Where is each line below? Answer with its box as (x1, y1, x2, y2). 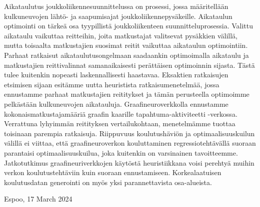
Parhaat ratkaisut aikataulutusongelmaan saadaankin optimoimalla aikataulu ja (4, 49, 249, 60)
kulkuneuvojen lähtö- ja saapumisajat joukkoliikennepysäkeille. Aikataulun (4, 10, 232, 21)
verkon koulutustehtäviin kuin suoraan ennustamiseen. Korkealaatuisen (4, 167, 221, 178)
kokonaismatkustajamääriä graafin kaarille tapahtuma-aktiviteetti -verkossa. (4, 108, 237, 119)
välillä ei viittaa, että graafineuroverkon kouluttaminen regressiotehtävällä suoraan (4, 138, 256, 148)
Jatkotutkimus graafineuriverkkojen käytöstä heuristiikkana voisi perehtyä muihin (4, 157, 254, 168)
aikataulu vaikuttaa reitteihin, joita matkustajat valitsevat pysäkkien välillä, (4, 30, 237, 40)
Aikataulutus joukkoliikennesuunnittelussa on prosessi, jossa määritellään (4, 1, 228, 11)
